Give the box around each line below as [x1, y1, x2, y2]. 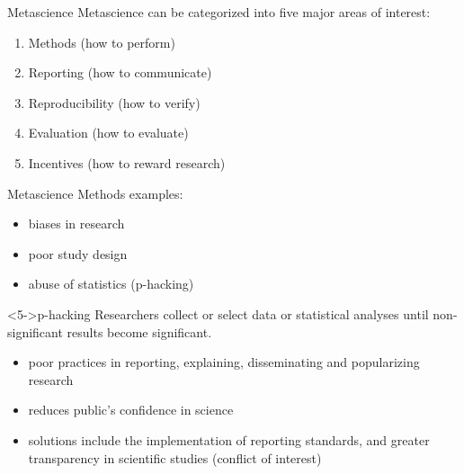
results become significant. [67, 322, 212, 341]
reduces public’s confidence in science [28, 400, 234, 419]
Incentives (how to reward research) [28, 153, 226, 172]
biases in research [28, 214, 125, 233]
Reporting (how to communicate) [28, 63, 212, 82]
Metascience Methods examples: [7, 183, 183, 202]
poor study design [28, 244, 128, 263]
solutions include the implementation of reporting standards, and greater [28, 430, 430, 449]
